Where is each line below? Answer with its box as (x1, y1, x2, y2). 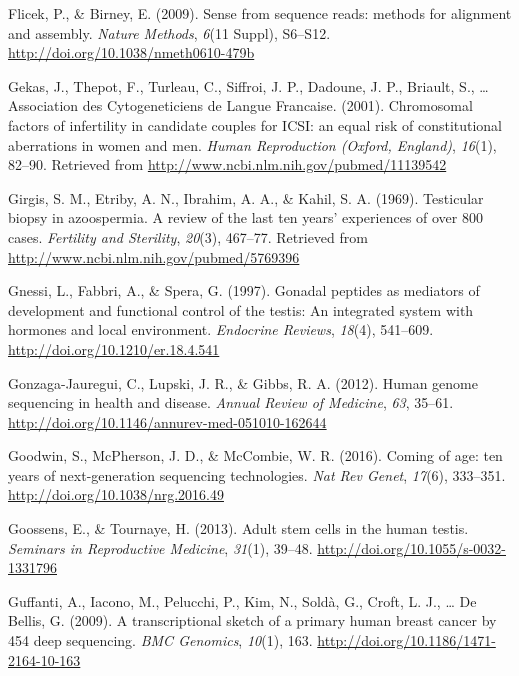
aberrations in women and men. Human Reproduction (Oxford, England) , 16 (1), (8, 134, 497, 155)
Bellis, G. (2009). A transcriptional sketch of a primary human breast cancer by (8, 610, 497, 631)
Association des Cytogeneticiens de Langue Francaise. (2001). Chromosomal (8, 95, 473, 116)
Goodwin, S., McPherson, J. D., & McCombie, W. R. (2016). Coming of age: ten (8, 445, 503, 466)
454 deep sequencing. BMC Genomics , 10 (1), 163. (8, 630, 313, 651)
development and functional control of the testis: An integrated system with (8, 299, 474, 320)
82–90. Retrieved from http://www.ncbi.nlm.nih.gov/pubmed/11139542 (8, 154, 447, 175)
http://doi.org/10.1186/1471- (317, 630, 496, 651)
